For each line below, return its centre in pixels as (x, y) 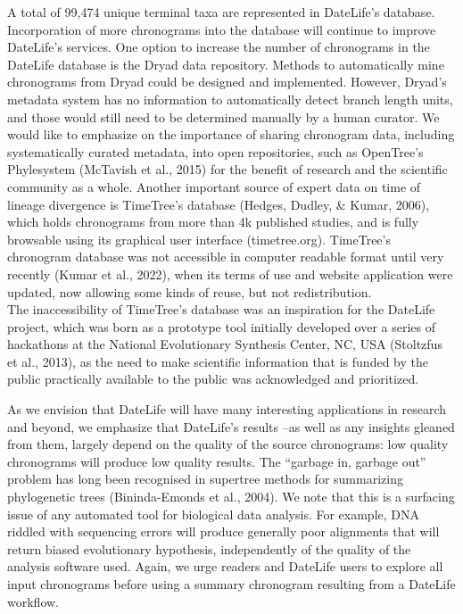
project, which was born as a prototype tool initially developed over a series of (222, 326)
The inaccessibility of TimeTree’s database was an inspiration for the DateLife (221, 309)
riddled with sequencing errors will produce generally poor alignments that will (223, 531)
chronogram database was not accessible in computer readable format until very (226, 257)
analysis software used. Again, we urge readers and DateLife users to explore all (225, 566)
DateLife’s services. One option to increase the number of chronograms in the (219, 47)
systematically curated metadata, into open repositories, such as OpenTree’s (215, 151)
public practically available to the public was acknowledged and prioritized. (213, 379)
